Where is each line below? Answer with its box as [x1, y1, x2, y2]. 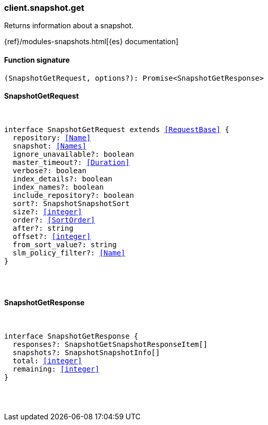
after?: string [12, 224, 73, 232]
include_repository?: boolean [12, 191, 134, 199]
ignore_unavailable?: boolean [12, 150, 134, 158]
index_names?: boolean [12, 182, 104, 191]
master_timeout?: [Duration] [12, 158, 130, 167]
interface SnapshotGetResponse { [4, 332, 139, 341]
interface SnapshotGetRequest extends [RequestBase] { [4, 125, 229, 134]
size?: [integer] [12, 207, 82, 216]
